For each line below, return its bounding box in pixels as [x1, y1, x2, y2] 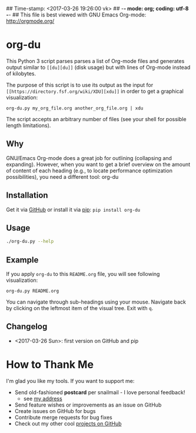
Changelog [6, 322, 48, 332]
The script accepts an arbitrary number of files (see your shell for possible [6, 115, 187, 122]
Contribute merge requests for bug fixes [14, 414, 113, 421]
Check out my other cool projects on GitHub [14, 420, 122, 427]
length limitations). [6, 122, 51, 129]
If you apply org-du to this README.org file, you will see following [6, 271, 160, 278]
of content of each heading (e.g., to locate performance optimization [6, 167, 172, 174]
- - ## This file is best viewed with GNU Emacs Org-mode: [6, 11, 147, 18]
